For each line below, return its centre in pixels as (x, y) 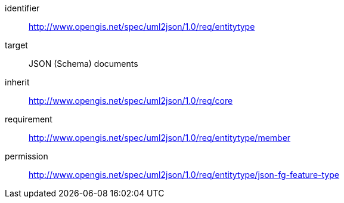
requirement (29, 119)
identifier (22, 8)
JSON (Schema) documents (83, 64)
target (16, 45)
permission (27, 156)
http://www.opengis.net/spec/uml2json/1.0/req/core (131, 101)
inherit (17, 82)
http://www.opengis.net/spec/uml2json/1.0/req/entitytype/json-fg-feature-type (184, 175)
